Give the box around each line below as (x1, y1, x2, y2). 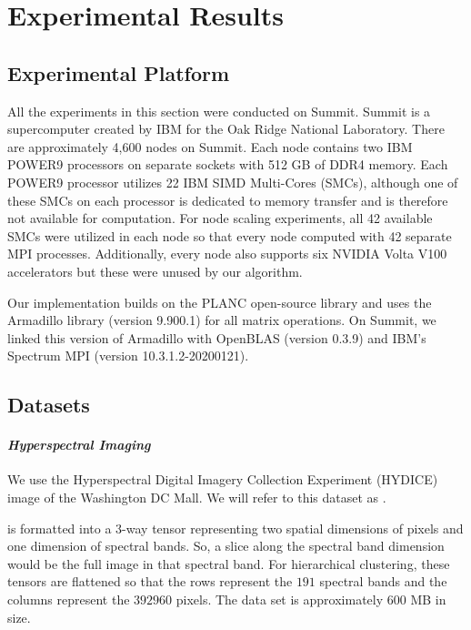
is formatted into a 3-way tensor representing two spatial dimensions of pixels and (7, 518, 464, 537)
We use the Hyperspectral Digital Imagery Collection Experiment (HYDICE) (7, 470, 438, 489)
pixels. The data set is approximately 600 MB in (175, 590, 446, 609)
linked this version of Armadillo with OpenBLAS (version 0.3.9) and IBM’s (7, 328, 426, 347)
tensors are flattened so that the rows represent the (7, 572, 293, 591)
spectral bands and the (319, 572, 447, 591)
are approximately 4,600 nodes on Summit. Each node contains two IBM (7, 137, 413, 156)
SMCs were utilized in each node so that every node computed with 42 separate (7, 226, 452, 245)
